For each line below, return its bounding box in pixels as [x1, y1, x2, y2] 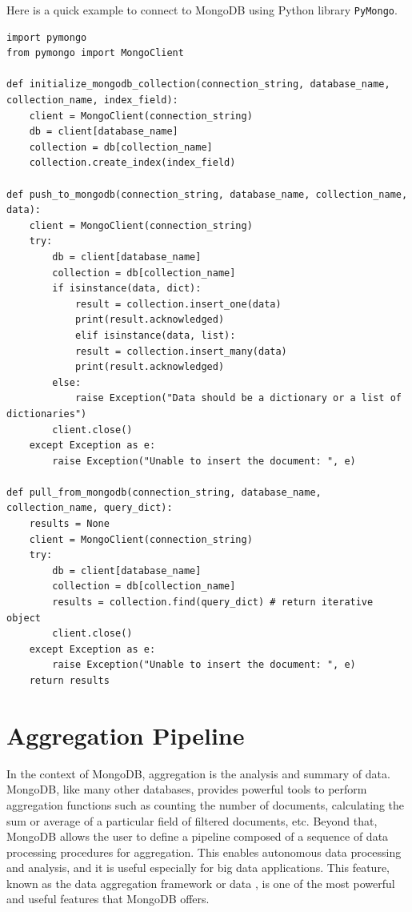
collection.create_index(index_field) [29, 157, 236, 169]
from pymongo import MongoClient [6, 47, 184, 59]
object [6, 612, 41, 624]
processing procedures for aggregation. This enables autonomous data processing [6, 843, 402, 860]
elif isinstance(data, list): [74, 329, 236, 341]
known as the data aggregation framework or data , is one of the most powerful [6, 874, 395, 891]
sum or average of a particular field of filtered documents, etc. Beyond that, [6, 812, 378, 829]
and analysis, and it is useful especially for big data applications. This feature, [6, 859, 390, 876]
